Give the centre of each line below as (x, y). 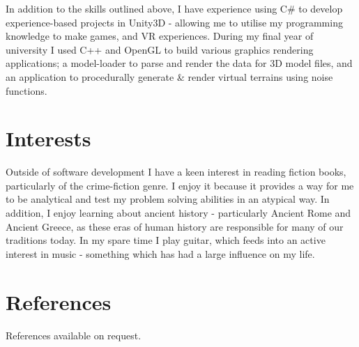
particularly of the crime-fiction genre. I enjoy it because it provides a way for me (180, 185)
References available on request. (74, 335)
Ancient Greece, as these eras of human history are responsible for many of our (175, 226)
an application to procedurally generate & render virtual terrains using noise (169, 76)
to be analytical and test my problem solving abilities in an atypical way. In (168, 199)
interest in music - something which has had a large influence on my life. (160, 253)
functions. (26, 90)
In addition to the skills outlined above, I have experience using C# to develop (174, 8)
